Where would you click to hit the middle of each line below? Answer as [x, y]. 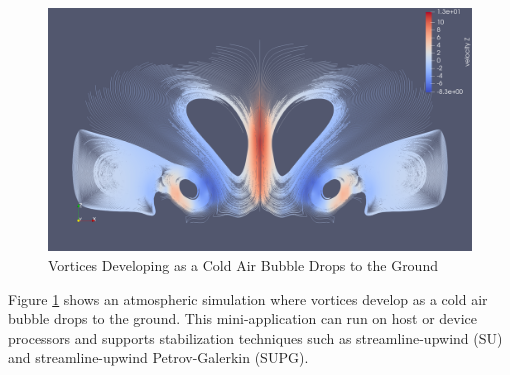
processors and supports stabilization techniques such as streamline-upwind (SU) [255, 337]
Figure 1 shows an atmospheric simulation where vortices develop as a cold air [248, 298]
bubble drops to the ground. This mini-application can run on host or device [243, 318]
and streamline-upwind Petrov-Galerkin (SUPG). [158, 357]
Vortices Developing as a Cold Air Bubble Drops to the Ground [243, 265]
